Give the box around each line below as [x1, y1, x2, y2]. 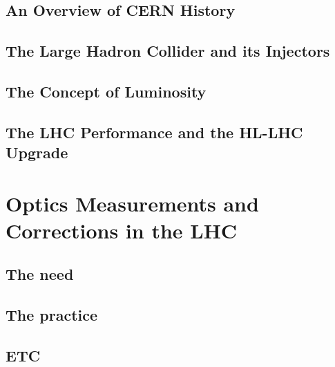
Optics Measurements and [6, 189, 259, 217]
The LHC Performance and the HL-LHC [6, 121, 303, 142]
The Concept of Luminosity [6, 80, 207, 102]
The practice [6, 304, 98, 326]
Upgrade [6, 142, 68, 163]
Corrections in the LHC [6, 216, 238, 244]
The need [6, 263, 74, 285]
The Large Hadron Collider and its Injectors [6, 40, 330, 62]
